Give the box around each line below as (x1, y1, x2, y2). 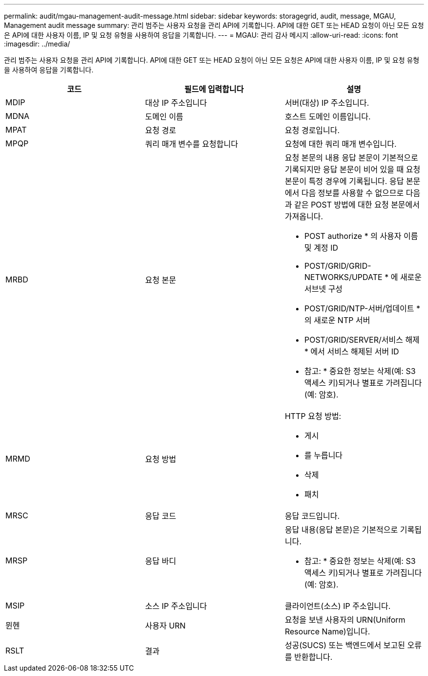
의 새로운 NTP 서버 (304, 315, 370, 325)
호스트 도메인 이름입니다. (284, 112, 371, 121)
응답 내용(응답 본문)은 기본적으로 (284, 525, 398, 535)
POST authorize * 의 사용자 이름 (304, 231, 418, 241)
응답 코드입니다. (284, 511, 340, 521)
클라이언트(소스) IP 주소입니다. (284, 601, 391, 611)
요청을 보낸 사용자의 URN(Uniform (284, 615, 406, 625)
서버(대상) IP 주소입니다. (284, 98, 369, 108)
